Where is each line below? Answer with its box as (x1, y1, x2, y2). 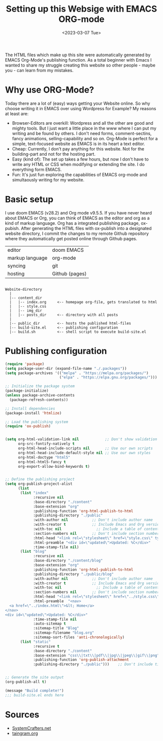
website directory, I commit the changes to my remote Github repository (5, 231, 149, 236)
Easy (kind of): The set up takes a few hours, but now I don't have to (12, 156, 149, 162)
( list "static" (20, 639, 51, 644)
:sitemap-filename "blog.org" (33, 630, 95, 635)
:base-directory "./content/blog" (33, 558, 103, 563)
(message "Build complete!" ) (5, 688, 64, 693)
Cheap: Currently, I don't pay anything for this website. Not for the (12, 146, 145, 151)
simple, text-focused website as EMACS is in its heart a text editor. (12, 141, 146, 147)
